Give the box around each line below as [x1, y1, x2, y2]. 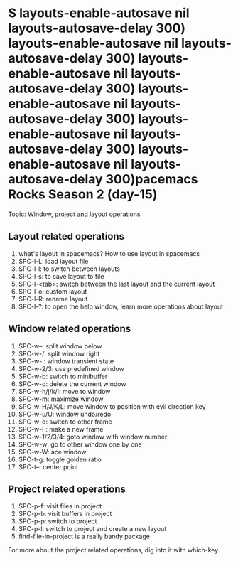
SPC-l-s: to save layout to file [18, 272, 104, 280]
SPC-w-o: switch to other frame [18, 417, 112, 426]
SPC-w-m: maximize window [18, 395, 104, 403]
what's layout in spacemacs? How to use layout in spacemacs [18, 249, 200, 257]
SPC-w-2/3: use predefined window [18, 364, 125, 373]
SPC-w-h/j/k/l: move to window [18, 387, 111, 395]
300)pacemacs [105, 171, 198, 188]
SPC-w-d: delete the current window [18, 379, 126, 388]
